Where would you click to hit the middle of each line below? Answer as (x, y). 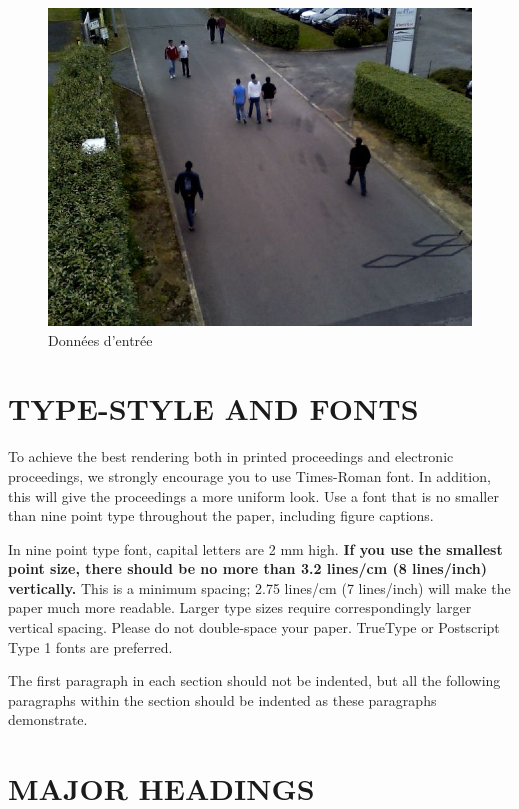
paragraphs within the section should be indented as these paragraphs (222, 699)
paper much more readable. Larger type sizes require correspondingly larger (240, 607)
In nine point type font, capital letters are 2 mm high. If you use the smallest (255, 548)
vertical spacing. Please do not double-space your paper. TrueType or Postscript (254, 627)
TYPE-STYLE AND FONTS (213, 408)
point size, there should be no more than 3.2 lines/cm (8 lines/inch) (248, 568)
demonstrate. (48, 719)
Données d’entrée (100, 339)
